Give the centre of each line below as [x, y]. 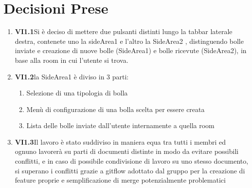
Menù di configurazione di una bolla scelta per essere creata [116, 109]
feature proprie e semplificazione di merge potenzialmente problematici [120, 180]
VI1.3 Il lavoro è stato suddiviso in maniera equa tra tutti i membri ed [120, 141]
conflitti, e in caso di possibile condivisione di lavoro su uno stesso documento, [132, 161]
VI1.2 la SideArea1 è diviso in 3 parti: [72, 76]
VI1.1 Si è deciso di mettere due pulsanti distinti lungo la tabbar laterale [124, 31]
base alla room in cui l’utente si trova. [72, 60]
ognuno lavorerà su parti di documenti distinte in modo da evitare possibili [127, 151]
